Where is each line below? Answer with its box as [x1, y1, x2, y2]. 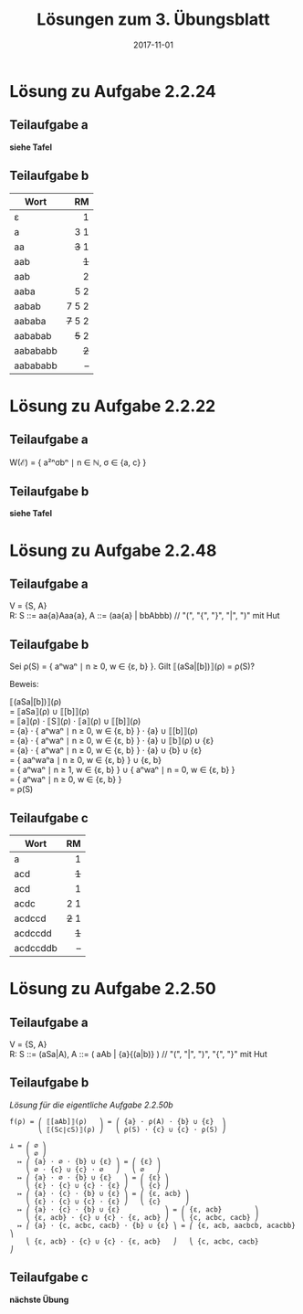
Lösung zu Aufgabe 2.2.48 [9, 540, 217, 561]
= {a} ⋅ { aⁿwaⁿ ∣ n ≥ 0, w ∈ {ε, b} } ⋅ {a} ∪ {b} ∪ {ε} [9, 745, 203, 756]
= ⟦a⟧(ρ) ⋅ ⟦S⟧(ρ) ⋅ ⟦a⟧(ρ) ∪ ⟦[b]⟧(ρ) [9, 715, 141, 726]
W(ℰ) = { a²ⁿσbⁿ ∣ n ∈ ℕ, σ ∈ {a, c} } [9, 457, 147, 468]
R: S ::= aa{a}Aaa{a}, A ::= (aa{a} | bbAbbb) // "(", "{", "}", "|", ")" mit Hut [9, 610, 280, 621]
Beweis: [9, 679, 39, 690]
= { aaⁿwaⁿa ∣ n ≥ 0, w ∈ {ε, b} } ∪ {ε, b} [9, 755, 162, 766]
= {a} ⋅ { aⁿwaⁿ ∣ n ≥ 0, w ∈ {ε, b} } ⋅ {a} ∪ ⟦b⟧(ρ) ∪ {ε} [9, 736, 214, 747]
